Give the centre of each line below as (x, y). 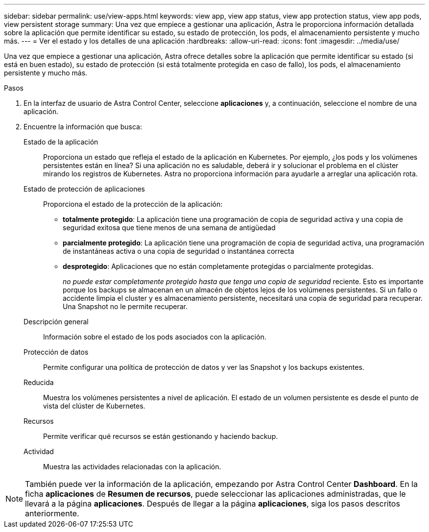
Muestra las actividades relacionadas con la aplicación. (132, 467)
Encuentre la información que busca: (83, 127)
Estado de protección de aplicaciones (84, 189)
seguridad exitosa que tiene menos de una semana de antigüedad (169, 228)
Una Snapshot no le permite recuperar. (125, 306)
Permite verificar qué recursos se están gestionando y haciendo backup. (161, 436)
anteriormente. (52, 513)
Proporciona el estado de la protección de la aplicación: (133, 204)
